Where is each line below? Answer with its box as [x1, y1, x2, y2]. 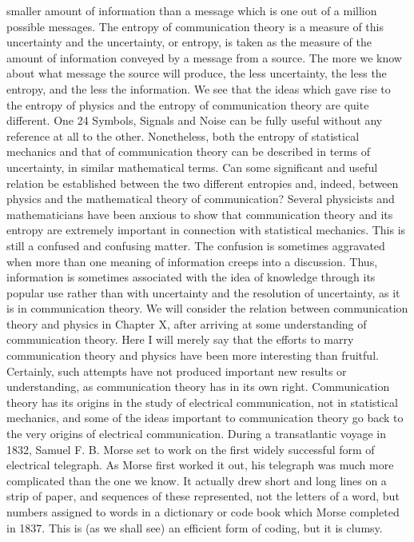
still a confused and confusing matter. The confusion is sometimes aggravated [6, 237, 385, 253]
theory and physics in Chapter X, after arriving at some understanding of [6, 315, 367, 332]
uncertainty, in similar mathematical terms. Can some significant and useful [6, 158, 378, 175]
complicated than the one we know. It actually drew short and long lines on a [6, 472, 387, 488]
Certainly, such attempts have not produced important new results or [6, 362, 347, 379]
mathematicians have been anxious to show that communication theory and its [6, 205, 393, 222]
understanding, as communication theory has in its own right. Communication [6, 378, 390, 395]
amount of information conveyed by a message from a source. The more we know [6, 49, 402, 66]
